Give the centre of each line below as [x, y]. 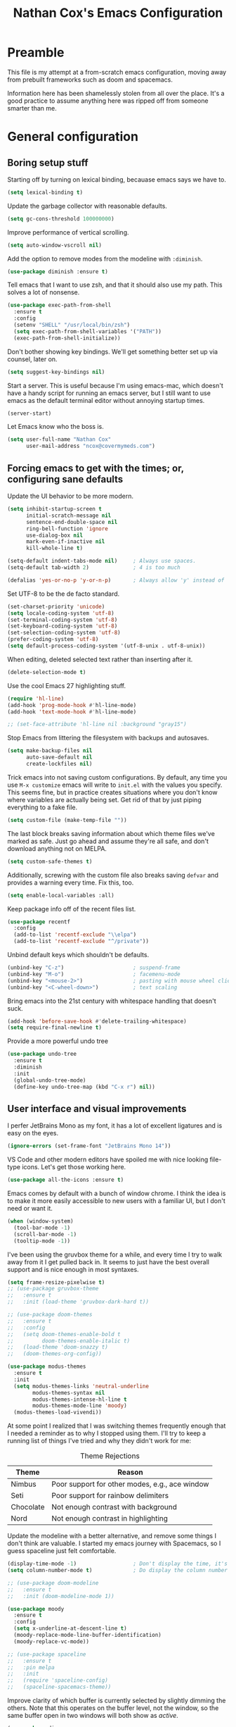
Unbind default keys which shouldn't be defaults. [78, 955]
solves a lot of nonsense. [44, 292]
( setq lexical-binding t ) [45, 192]
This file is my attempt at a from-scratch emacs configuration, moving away [117, 72]
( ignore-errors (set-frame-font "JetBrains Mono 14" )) [89, 1146]
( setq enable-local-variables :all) [61, 895]
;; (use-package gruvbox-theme [53, 1289]
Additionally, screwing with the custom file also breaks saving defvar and [113, 875]
